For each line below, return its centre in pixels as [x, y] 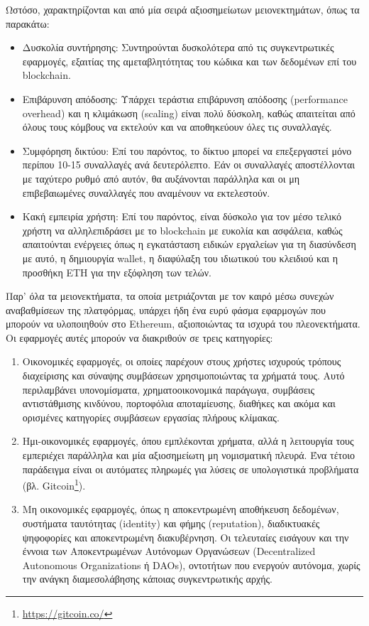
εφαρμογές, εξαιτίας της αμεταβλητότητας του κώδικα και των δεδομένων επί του [189, 61]
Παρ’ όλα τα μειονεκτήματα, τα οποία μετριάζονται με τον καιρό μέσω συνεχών [170, 296]
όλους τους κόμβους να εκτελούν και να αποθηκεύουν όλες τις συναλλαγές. [177, 127]
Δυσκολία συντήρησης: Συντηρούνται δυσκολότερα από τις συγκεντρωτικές [178, 47]
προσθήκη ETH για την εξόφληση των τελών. [117, 272]
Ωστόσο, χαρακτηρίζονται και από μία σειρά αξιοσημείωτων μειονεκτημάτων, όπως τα [183, 9]
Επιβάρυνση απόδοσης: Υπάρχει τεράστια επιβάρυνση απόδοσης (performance [185, 98]
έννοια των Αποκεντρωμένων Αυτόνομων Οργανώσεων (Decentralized [169, 551]
